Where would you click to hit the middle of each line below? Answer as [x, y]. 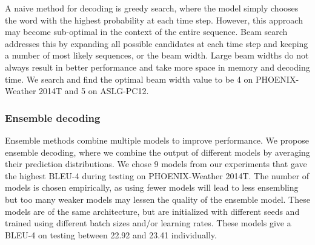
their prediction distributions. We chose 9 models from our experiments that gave [156, 164]
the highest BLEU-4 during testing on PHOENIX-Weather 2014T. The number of [157, 175]
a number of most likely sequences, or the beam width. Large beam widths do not [157, 55]
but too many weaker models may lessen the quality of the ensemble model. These [157, 199]
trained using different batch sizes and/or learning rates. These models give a [148, 223]
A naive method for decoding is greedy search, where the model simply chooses [152, 8]
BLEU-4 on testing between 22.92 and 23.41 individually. [111, 234]
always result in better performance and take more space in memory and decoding [157, 67]
